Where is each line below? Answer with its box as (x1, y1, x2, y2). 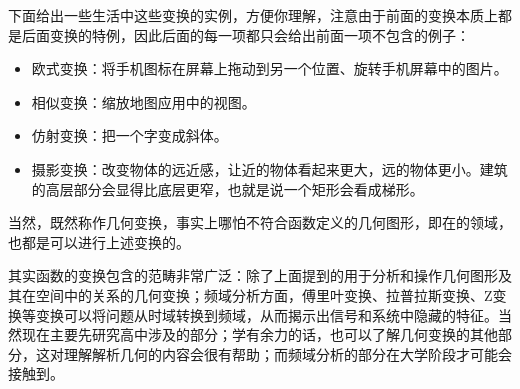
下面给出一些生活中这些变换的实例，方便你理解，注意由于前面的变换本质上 (8, 5, 498, 25)
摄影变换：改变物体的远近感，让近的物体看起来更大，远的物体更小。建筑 (31, 158, 508, 179)
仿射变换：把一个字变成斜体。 (31, 125, 228, 146)
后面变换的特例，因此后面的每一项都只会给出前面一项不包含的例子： (21, 24, 470, 45)
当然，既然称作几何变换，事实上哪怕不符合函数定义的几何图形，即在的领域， (8, 212, 512, 233)
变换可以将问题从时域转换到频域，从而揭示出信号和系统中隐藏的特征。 (35, 304, 498, 325)
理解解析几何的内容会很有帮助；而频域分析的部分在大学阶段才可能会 (63, 343, 512, 364)
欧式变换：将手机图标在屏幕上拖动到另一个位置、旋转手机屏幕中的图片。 (31, 58, 508, 79)
